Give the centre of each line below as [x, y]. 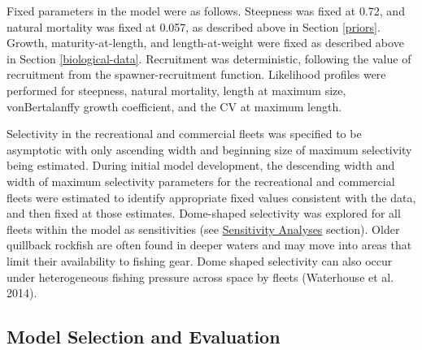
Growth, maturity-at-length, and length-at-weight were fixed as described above [205, 43]
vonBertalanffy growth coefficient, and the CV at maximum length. [174, 106]
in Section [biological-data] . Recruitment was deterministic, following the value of [209, 58]
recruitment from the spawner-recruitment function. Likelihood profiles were [196, 74]
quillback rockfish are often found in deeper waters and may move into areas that [209, 245]
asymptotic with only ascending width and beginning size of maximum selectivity [209, 149]
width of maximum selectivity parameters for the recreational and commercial [201, 181]
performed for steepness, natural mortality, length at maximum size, [176, 90]
